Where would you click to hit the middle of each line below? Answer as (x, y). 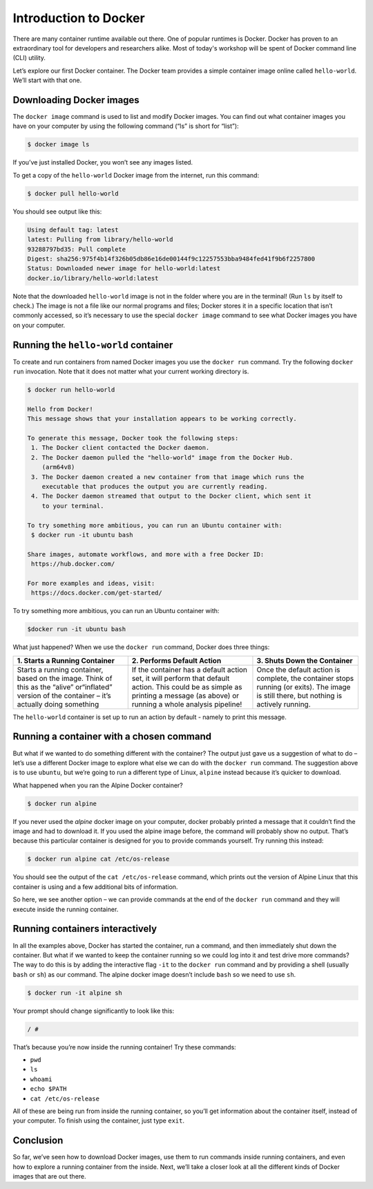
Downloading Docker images (76, 100)
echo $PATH (48, 1089)
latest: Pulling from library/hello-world (100, 240)
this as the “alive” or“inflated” (65, 686)
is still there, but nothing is (299, 695)
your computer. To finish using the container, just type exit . (98, 1121)
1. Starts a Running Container (66, 660)
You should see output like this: (57, 212)
